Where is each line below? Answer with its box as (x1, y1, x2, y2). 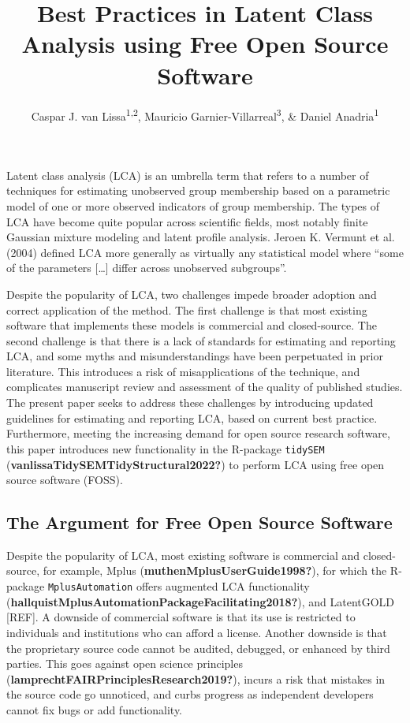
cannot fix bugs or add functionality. (6, 701, 183, 717)
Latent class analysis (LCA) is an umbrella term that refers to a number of (6, 166, 369, 183)
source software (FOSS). (6, 471, 123, 488)
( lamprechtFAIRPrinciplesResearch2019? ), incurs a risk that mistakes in (6, 670, 386, 687)
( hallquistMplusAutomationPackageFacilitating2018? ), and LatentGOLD (6, 593, 395, 609)
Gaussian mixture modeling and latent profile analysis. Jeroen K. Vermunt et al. (6, 229, 395, 245)
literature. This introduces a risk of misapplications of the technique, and (6, 363, 360, 379)
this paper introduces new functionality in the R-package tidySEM (6, 440, 325, 457)
